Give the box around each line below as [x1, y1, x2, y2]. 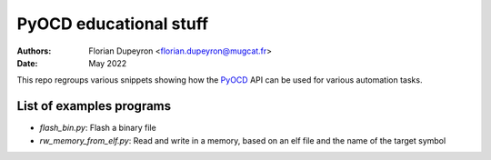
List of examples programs [16, 98, 172, 114]
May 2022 [88, 57, 127, 68]
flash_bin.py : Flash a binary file [39, 123, 156, 134]
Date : [16, 57, 38, 68]
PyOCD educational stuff [16, 14, 209, 34]
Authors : [16, 45, 52, 56]
